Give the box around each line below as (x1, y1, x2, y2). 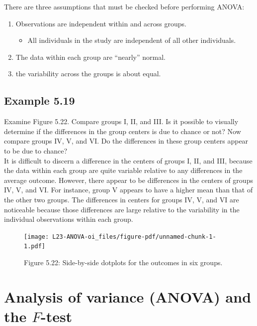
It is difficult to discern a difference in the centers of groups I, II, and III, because (4, 155, 253, 165)
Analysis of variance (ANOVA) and (4, 286, 252, 307)
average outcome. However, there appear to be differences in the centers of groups (4, 174, 253, 185)
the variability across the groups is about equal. (15, 68, 161, 79)
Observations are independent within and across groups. (15, 18, 186, 28)
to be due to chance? (4, 145, 68, 156)
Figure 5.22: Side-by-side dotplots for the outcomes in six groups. (24, 257, 223, 268)
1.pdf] (24, 243, 45, 250)
